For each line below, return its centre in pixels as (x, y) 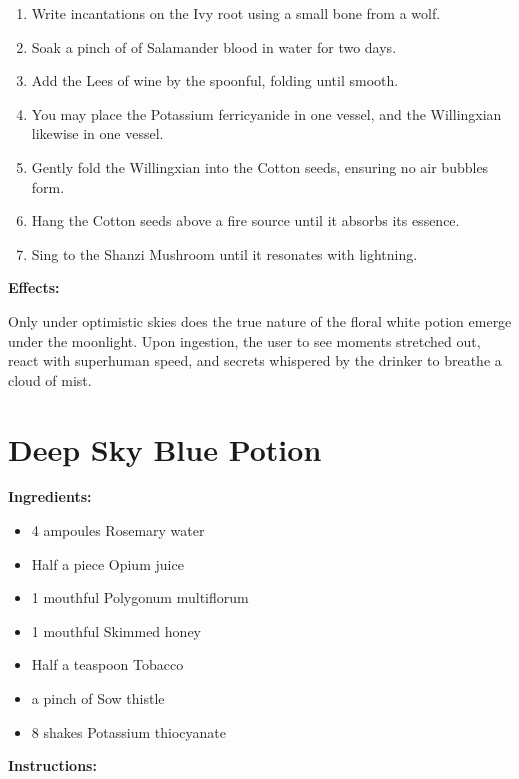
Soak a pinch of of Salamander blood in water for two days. (214, 46)
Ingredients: (50, 496)
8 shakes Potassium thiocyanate (128, 731)
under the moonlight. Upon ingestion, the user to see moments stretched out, (244, 340)
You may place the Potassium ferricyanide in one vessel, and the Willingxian (266, 113)
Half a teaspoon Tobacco (107, 664)
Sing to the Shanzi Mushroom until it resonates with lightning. (224, 253)
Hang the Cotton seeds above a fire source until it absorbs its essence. (245, 220)
